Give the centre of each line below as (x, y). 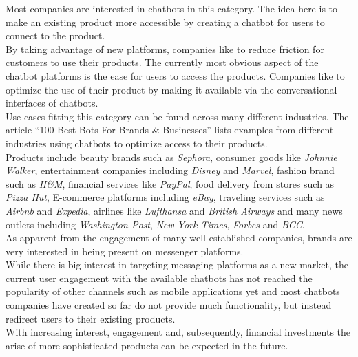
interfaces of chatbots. (52, 103)
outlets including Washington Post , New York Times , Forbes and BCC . (155, 224)
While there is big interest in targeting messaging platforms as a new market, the (177, 264)
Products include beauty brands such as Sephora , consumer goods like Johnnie (171, 156)
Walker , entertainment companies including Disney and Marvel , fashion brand (170, 170)
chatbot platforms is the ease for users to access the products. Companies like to (175, 75)
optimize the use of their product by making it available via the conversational (171, 89)
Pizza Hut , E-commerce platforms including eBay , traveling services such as (165, 197)
